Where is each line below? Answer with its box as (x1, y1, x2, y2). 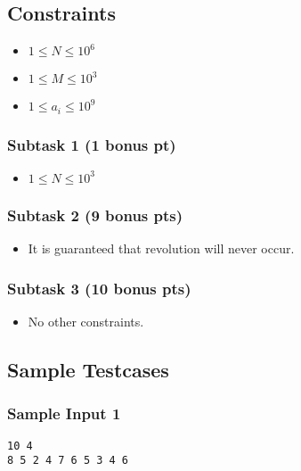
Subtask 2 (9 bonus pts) (7, 203, 183, 226)
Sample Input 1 (7, 402, 121, 425)
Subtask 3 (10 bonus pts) (7, 277, 191, 299)
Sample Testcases (7, 355, 169, 383)
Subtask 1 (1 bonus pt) (7, 133, 176, 155)
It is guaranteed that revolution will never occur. (28, 239, 295, 258)
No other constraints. (28, 311, 144, 330)
